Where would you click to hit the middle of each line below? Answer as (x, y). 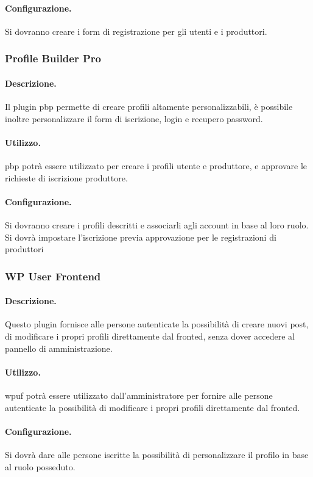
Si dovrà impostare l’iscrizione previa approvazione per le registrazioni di (141, 237)
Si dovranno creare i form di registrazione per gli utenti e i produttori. (136, 31)
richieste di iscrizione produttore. (66, 177)
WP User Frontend (53, 276)
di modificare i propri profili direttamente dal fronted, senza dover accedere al (150, 336)
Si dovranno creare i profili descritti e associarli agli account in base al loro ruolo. (157, 225)
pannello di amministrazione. (59, 348)
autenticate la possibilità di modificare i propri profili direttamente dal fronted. (153, 407)
